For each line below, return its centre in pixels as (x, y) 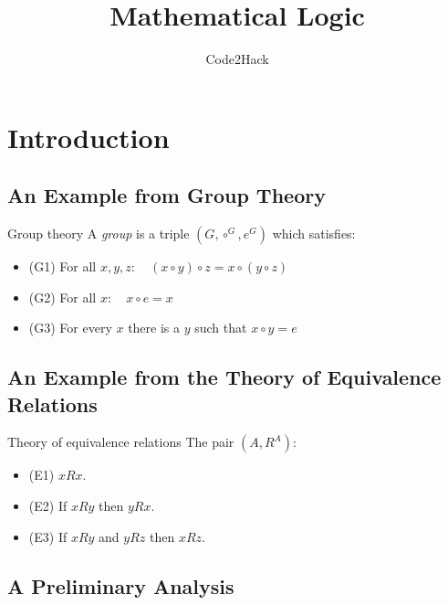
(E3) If (48, 536)
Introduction (89, 137)
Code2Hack (237, 59)
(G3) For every (70, 328)
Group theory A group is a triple (99, 234)
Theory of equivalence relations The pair (121, 442)
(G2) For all (63, 297)
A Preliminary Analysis (121, 585)
